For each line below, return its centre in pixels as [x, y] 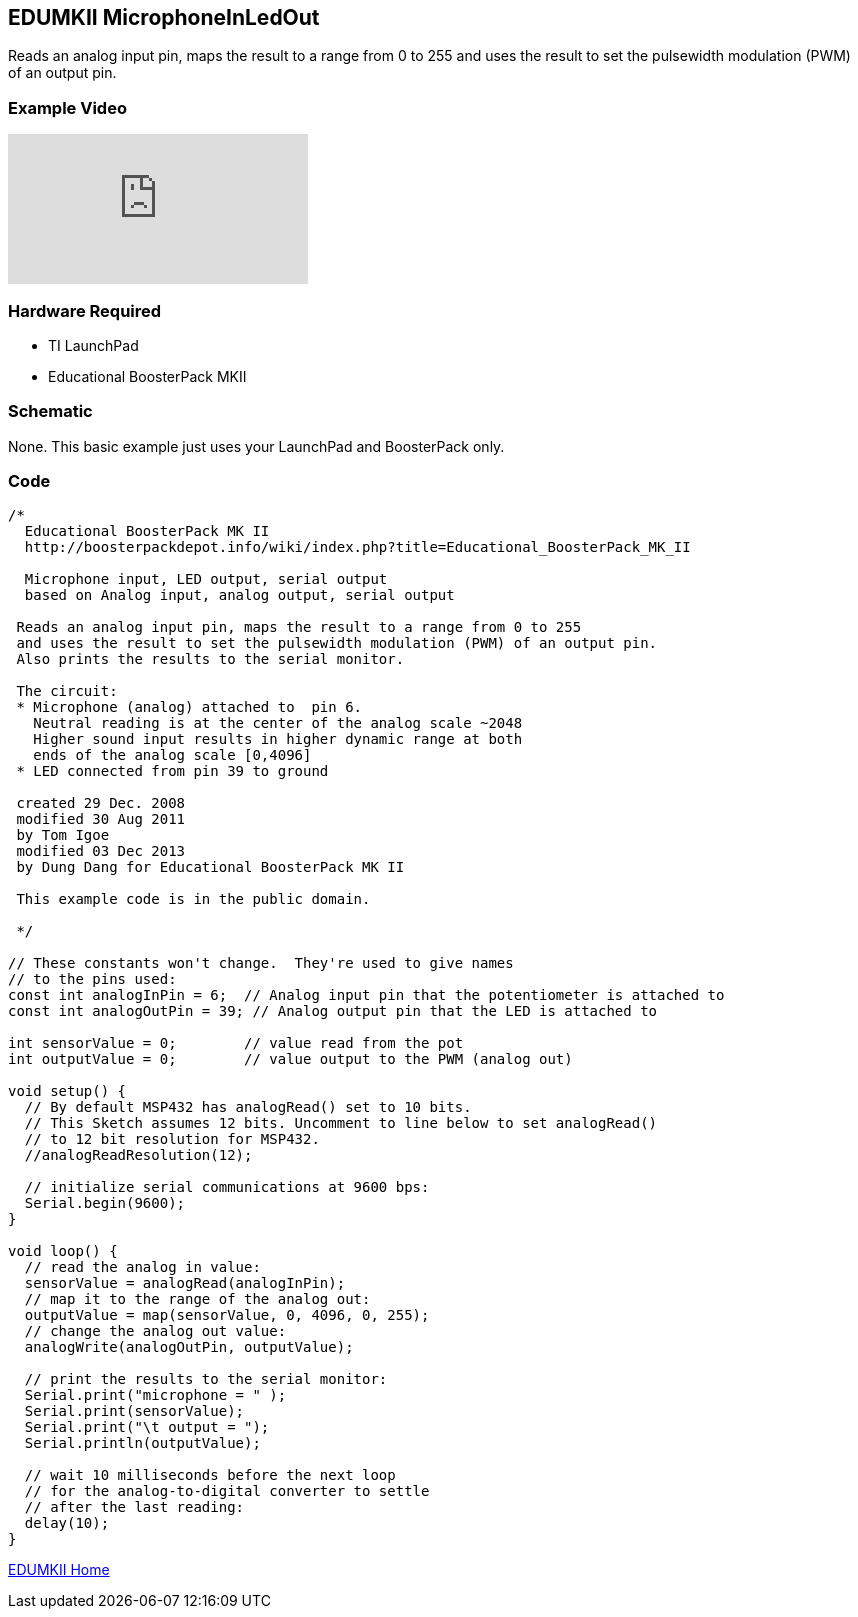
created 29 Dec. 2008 [101, 803]
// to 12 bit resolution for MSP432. [172, 1139]
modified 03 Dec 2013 [101, 851]
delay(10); [67, 1523]
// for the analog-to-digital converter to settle [227, 1491]
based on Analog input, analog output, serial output [239, 595]
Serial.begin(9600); [105, 1203]
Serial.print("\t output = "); [147, 1427]
